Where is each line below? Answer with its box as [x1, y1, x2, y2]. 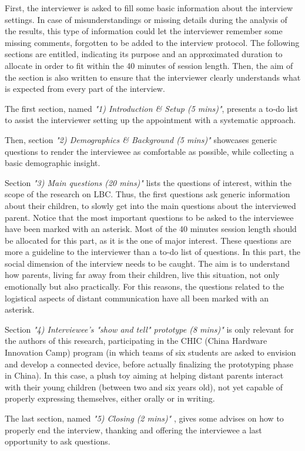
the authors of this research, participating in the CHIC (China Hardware [5, 334, 267, 347]
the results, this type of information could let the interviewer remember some [5, 25, 283, 37]
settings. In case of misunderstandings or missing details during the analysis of [5, 13, 287, 25]
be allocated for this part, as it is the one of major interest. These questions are [5, 234, 291, 246]
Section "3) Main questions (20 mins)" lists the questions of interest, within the [5, 176, 291, 188]
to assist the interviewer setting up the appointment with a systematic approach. [5, 114, 296, 126]
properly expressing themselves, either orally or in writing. [5, 392, 215, 404]
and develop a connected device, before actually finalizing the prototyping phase [5, 357, 293, 370]
